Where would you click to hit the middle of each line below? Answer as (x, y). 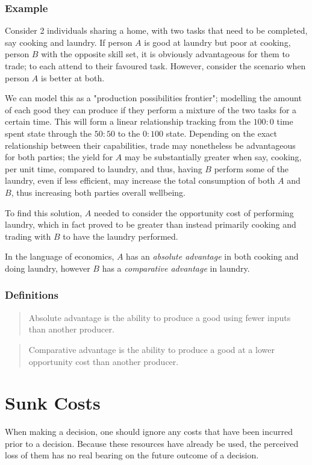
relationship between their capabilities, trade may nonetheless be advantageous (150, 145)
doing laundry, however (48, 268)
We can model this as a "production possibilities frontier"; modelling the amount (153, 98)
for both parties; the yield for (59, 157)
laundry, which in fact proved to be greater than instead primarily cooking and (151, 224)
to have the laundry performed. (120, 236)
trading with (28, 236)
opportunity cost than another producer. (104, 361)
